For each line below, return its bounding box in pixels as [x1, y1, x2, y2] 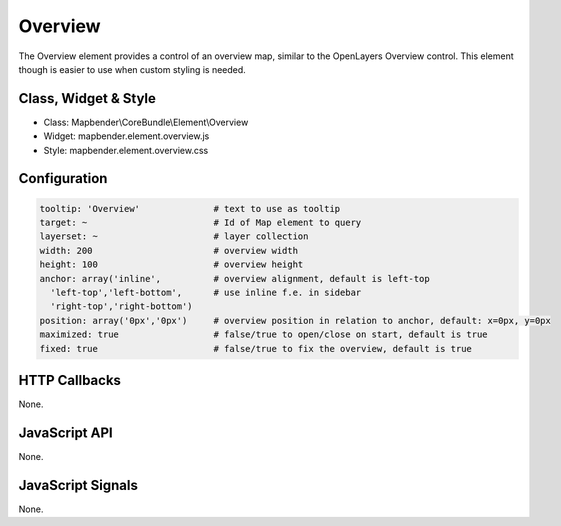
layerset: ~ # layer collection [39, 231, 309, 242]
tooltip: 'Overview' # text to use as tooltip [39, 203, 341, 214]
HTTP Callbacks [18, 371, 122, 389]
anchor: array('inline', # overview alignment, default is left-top [39, 273, 430, 284]
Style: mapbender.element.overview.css [43, 144, 209, 156]
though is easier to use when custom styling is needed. [18, 63, 247, 75]
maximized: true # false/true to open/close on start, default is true [39, 329, 489, 340]
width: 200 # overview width [39, 245, 299, 256]
